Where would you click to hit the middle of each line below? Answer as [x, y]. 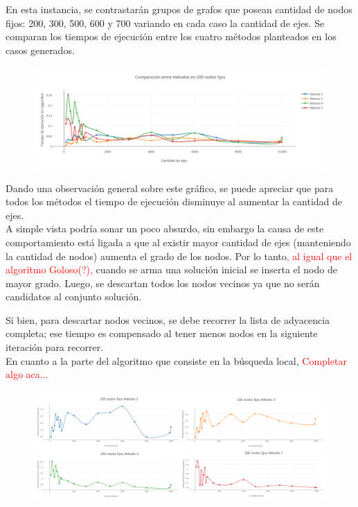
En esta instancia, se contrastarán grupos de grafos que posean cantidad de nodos [179, 9]
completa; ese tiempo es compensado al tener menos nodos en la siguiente [162, 333]
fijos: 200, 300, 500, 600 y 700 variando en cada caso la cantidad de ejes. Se [165, 23]
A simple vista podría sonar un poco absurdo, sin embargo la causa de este [165, 229]
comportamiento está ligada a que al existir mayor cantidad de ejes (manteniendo [178, 242]
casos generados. [40, 50]
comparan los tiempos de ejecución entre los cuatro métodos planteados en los [171, 36]
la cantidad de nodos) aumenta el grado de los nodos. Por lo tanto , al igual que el [179, 256]
